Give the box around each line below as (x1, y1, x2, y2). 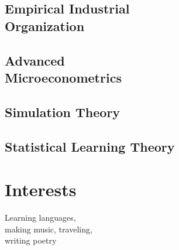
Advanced (5, 51, 65, 69)
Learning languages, (5, 211, 76, 224)
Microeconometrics (5, 68, 122, 86)
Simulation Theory (5, 102, 121, 121)
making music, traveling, (5, 222, 92, 235)
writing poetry (5, 234, 57, 246)
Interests (5, 177, 77, 201)
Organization (5, 16, 85, 35)
